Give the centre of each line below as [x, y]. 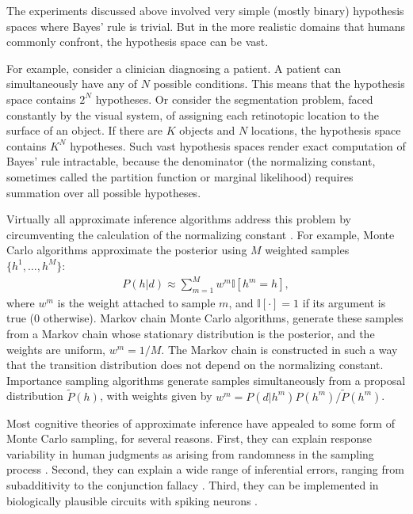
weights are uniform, [56, 349]
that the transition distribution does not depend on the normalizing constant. [195, 365]
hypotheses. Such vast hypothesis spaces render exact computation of [238, 145]
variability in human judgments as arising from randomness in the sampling [190, 453]
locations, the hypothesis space [326, 130]
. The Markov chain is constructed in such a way [279, 349]
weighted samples [307, 250]
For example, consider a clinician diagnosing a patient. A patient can [174, 68]
